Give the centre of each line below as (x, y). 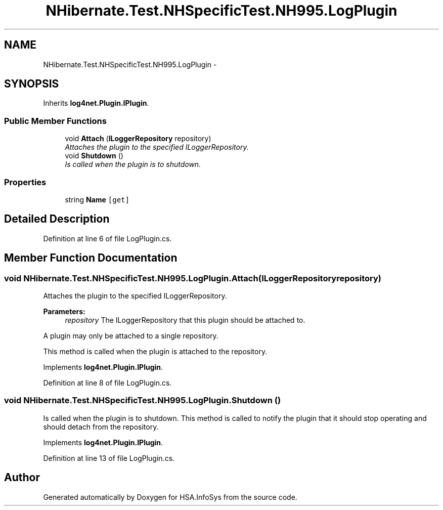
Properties (25, 182)
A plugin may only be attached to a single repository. (131, 336)
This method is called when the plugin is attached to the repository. (155, 351)
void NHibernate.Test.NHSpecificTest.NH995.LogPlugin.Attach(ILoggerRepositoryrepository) (193, 278)
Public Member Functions (55, 121)
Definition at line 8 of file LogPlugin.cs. (107, 383)
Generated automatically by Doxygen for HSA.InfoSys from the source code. (170, 497)
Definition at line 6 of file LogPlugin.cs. (107, 238)
